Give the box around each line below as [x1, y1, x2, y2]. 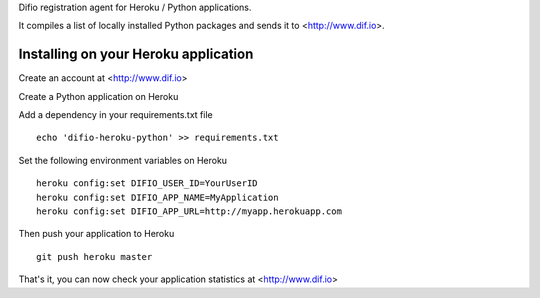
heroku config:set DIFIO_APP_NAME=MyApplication [36, 191, 279, 203]
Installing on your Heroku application [18, 46, 254, 63]
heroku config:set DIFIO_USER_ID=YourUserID [36, 178, 259, 189]
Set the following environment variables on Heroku [18, 154, 228, 166]
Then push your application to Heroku [18, 228, 175, 240]
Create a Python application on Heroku [18, 90, 179, 102]
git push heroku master [36, 251, 153, 262]
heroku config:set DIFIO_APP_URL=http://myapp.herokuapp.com [36, 206, 342, 217]
